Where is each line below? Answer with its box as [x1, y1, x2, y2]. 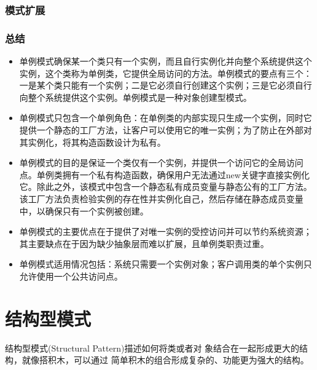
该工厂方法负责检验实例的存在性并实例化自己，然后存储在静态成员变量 [19, 192, 303, 205]
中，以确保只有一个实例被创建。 [19, 204, 149, 217]
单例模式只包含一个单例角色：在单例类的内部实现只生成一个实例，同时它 [19, 111, 312, 124]
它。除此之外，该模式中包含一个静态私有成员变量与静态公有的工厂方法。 [19, 180, 312, 193]
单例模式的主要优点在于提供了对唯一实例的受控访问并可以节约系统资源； [19, 225, 312, 238]
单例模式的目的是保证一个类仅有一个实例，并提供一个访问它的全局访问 [19, 156, 303, 169]
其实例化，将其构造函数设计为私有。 [19, 135, 166, 148]
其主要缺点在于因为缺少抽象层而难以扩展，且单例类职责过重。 [19, 237, 269, 250]
